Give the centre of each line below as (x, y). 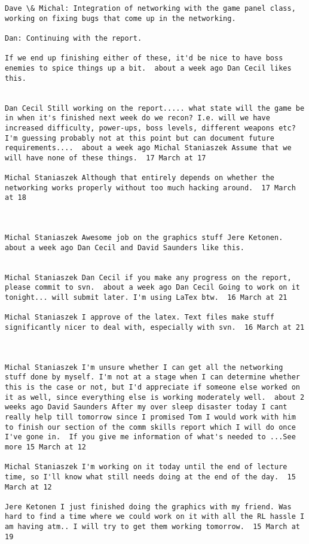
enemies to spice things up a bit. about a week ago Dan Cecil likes (148, 68)
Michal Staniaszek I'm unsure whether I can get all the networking (144, 367)
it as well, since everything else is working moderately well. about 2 (155, 397)
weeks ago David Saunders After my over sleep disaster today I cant (146, 407)
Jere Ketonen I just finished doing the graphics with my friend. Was (148, 507)
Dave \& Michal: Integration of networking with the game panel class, (150, 8)
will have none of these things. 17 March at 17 (105, 158)
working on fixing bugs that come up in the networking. (120, 18)
